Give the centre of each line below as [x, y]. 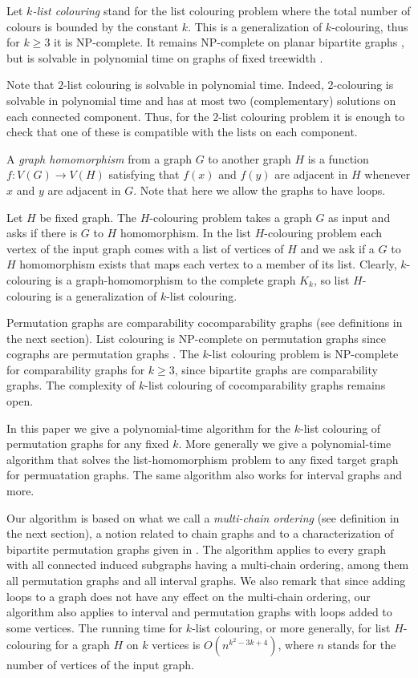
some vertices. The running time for [95, 627]
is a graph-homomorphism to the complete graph [175, 279]
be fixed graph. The [88, 217]
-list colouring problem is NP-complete [303, 354]
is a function [338, 158]
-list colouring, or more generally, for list [291, 627]
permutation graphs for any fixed [88, 444]
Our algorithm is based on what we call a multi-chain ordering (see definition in [203, 517]
